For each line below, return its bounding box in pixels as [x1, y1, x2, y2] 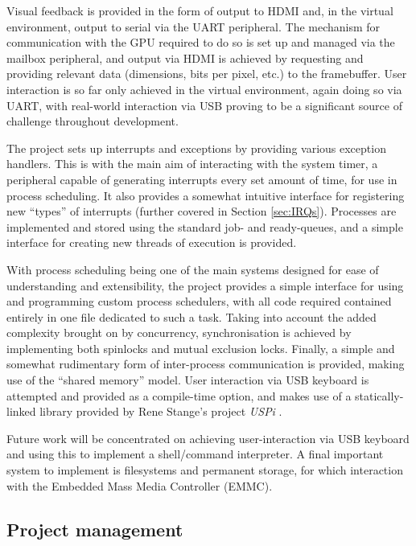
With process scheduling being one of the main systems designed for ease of [6, 261, 379, 277]
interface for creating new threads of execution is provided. [6, 234, 297, 251]
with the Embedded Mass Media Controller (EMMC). [6, 477, 273, 494]
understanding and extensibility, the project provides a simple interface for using [6, 277, 404, 294]
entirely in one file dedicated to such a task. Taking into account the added [6, 308, 377, 325]
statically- [355, 387, 404, 404]
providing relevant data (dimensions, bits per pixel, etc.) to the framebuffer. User [6, 65, 407, 82]
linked [6, 403, 36, 420]
